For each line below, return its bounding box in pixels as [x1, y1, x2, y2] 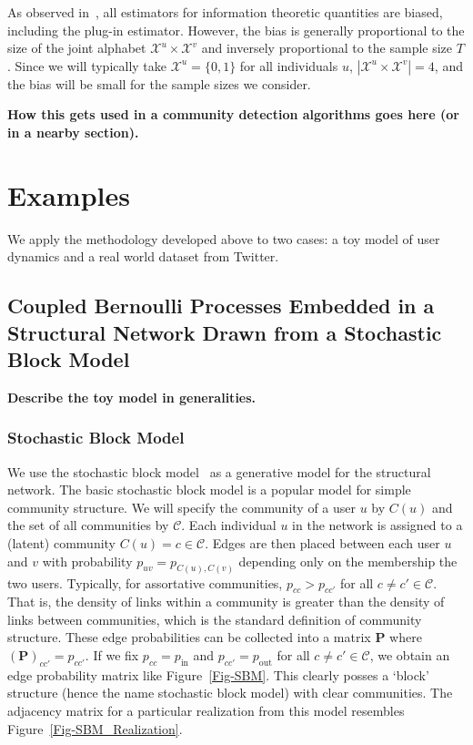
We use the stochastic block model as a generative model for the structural [7, 462, 431, 481]
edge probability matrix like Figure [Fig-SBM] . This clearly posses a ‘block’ [7, 665, 429, 684]
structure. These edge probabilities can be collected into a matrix [7, 628, 371, 647]
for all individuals [239, 56, 338, 75]
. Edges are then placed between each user [205, 534, 440, 553]
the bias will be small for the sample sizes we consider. [7, 74, 311, 93]
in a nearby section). [7, 122, 139, 141]
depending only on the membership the [238, 551, 458, 570]
